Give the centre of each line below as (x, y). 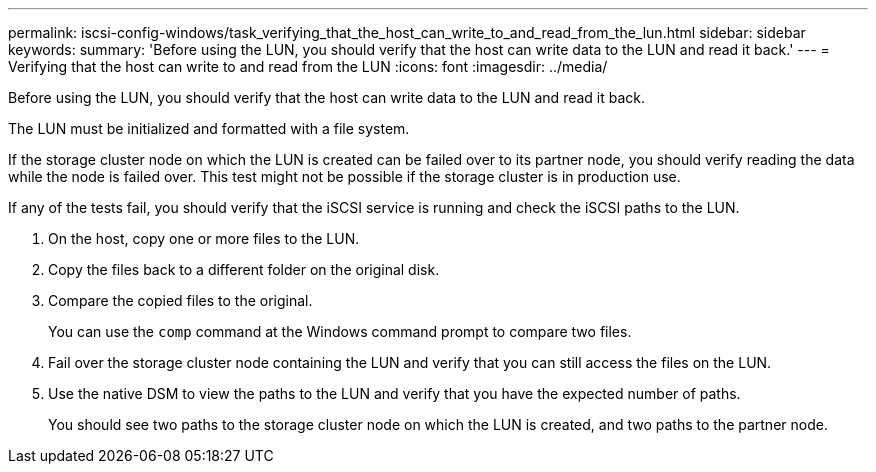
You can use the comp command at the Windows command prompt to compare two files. (340, 331)
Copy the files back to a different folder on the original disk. (244, 269)
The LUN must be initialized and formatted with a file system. (209, 128)
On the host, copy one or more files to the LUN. (204, 238)
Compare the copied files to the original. (180, 300)
